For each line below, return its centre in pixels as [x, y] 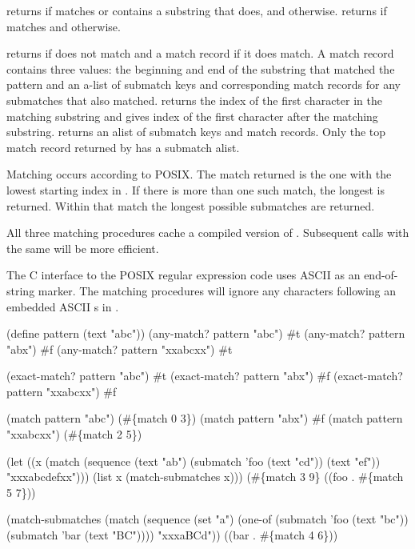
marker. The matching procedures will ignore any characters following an [217, 290]
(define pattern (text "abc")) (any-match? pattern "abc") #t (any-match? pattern [206, 333]
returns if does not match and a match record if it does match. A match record [200, 53]
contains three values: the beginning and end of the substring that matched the [201, 68]
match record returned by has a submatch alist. [123, 147]
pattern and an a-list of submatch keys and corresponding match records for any [204, 84]
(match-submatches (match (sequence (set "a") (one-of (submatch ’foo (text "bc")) [207, 519]
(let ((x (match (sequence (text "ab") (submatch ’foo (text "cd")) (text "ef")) [194, 461]
